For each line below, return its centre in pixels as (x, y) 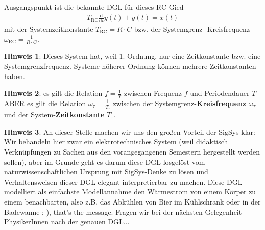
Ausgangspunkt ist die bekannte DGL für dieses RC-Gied (94, 7)
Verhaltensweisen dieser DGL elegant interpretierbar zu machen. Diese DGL (123, 181)
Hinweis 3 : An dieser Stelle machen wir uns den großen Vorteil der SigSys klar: (130, 131)
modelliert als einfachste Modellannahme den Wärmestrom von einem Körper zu (130, 191)
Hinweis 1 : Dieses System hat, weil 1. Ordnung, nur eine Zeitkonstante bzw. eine (132, 56)
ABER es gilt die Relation (45, 103)
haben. (15, 76)
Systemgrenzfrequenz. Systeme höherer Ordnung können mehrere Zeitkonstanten (130, 66)
